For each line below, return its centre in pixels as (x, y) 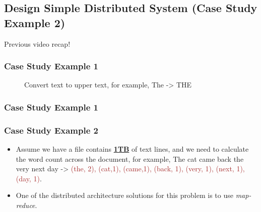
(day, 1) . (29, 178)
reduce (25, 205)
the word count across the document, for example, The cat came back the (130, 158)
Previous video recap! (37, 43)
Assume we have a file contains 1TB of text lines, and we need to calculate (132, 149)
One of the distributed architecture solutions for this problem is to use (124, 195)
